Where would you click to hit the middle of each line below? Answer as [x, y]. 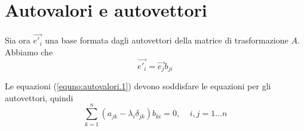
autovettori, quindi [39, 97]
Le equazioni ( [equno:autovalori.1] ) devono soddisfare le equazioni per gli [138, 86]
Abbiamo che [29, 52]
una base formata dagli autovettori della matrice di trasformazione [167, 40]
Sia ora [18, 40]
